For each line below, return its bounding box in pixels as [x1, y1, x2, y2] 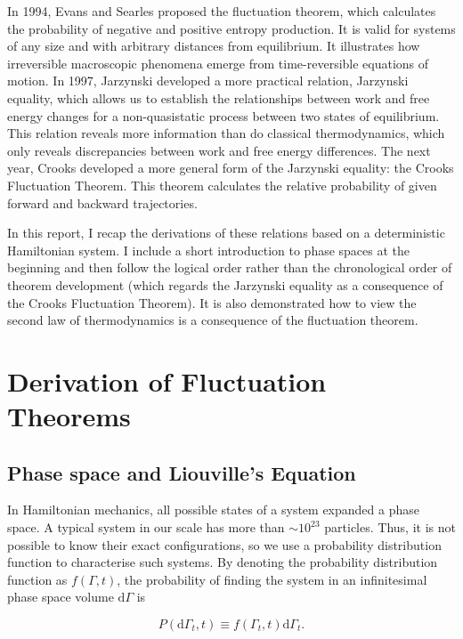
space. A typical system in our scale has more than [7, 518, 285, 537]
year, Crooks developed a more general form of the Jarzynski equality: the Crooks [7, 158, 454, 177]
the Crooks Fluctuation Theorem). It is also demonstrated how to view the [7, 293, 417, 311]
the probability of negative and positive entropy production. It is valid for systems [7, 19, 456, 37]
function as [7, 570, 68, 588]
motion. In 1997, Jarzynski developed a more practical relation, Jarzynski [7, 71, 409, 90]
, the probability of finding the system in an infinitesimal [117, 570, 427, 588]
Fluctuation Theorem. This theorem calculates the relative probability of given [7, 175, 437, 194]
